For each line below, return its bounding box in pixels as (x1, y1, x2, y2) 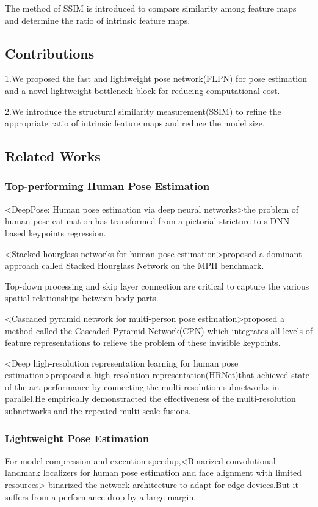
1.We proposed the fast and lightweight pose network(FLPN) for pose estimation (5, 72, 307, 85)
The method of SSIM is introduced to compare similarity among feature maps (5, 2, 297, 14)
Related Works (5, 147, 101, 166)
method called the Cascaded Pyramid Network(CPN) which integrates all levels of (5, 324, 313, 337)
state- (291, 368, 313, 381)
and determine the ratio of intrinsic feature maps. (5, 13, 190, 26)
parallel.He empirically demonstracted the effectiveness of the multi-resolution (5, 392, 296, 405)
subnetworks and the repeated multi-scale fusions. (5, 404, 191, 417)
